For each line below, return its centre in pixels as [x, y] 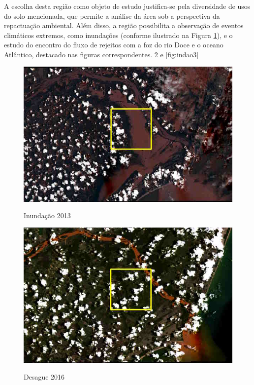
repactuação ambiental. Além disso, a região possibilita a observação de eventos [124, 25]
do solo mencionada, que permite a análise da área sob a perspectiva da [112, 16]
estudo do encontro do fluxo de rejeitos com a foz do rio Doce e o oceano [114, 45]
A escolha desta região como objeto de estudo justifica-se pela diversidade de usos [127, 6]
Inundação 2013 [47, 215]
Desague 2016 [44, 376]
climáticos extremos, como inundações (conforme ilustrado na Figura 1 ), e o [118, 35]
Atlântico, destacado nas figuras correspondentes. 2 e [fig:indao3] [101, 54]
